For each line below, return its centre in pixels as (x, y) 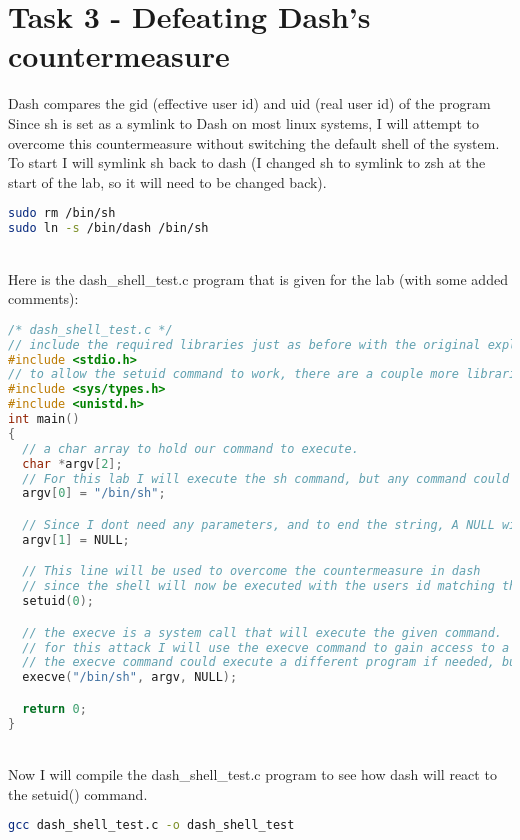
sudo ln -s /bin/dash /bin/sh (108, 228)
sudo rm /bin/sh (62, 213)
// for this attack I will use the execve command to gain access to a (266, 647)
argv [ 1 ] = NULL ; (76, 539)
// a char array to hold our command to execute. (190, 448)
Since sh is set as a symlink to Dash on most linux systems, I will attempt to (244, 122)
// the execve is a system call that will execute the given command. (262, 632)
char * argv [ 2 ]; (72, 463)
